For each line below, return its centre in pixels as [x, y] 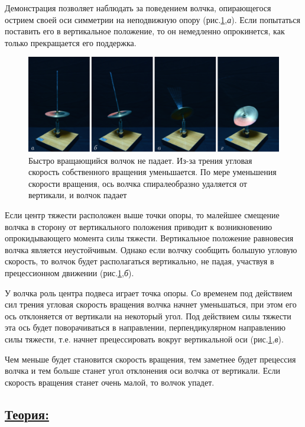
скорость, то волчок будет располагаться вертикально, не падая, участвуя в [139, 261]
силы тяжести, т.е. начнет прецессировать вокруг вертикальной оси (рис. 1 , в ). [144, 339]
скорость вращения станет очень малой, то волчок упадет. [110, 382]
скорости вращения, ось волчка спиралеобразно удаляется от [138, 183]
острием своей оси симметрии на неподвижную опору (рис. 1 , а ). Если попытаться [152, 19]
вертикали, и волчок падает [78, 195]
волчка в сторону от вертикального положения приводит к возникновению [139, 226]
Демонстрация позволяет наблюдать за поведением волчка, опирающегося [138, 8]
